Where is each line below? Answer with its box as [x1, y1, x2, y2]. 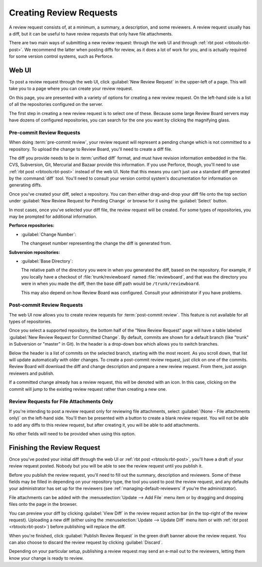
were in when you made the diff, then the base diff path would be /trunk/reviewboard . [21, 281, 200, 286]
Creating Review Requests [9, 7, 118, 18]
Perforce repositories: [9, 222, 55, 228]
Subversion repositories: [9, 249, 60, 255]
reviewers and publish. [9, 370, 54, 376]
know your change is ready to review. [9, 555, 84, 561]
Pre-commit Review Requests [9, 129, 81, 136]
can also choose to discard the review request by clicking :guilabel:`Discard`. [9, 539, 163, 546]
